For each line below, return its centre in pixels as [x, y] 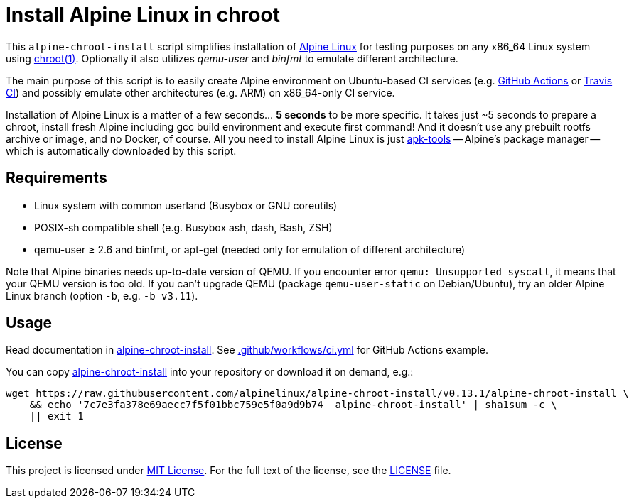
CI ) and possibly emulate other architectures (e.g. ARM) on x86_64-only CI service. [200, 92]
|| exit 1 [57, 416]
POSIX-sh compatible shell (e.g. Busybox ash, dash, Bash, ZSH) [183, 227]
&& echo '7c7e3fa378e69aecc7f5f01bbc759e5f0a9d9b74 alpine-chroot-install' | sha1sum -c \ [293, 405]
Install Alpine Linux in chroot [143, 15]
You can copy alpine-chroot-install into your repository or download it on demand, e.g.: [210, 372]
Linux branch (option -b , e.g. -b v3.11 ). [102, 295]
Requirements [57, 178]
